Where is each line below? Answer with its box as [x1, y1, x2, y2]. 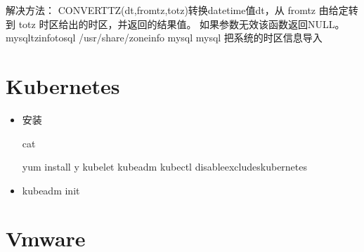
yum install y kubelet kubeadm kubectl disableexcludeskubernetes [22, 159, 308, 174]
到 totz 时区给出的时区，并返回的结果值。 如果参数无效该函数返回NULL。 [6, 16, 345, 31]
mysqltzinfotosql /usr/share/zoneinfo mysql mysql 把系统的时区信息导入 [6, 30, 323, 45]
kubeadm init [22, 183, 80, 197]
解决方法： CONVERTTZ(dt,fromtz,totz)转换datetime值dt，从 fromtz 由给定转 [6, 3, 358, 17]
